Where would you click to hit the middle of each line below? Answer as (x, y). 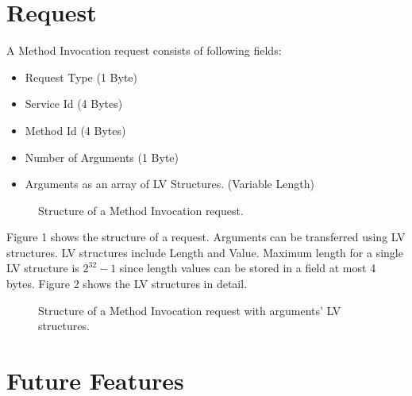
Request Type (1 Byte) (81, 77)
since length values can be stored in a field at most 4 (248, 268)
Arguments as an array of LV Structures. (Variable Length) (169, 184)
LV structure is (43, 268)
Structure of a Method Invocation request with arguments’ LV (190, 310)
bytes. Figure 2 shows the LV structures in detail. (127, 284)
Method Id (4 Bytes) (75, 130)
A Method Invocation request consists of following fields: (144, 50)
